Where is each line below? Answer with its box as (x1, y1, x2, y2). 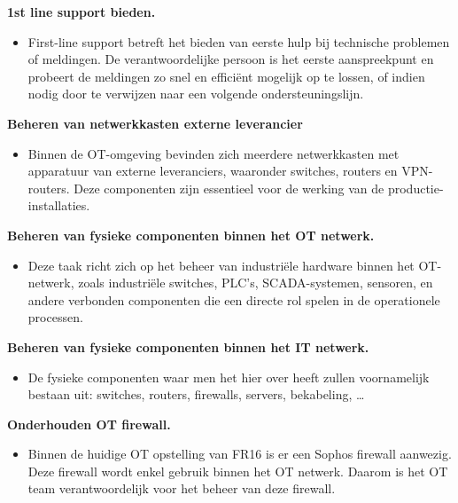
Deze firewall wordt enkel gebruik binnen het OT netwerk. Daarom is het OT (27, 461, 448, 480)
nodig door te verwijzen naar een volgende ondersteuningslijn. (27, 84, 364, 103)
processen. (27, 308, 83, 326)
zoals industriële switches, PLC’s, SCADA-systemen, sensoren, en (78, 273, 433, 292)
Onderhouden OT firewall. (7, 414, 171, 433)
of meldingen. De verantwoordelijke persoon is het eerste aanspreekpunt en (27, 50, 434, 68)
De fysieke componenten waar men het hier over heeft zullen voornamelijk (27, 367, 430, 386)
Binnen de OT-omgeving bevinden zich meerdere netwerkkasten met (27, 144, 400, 162)
